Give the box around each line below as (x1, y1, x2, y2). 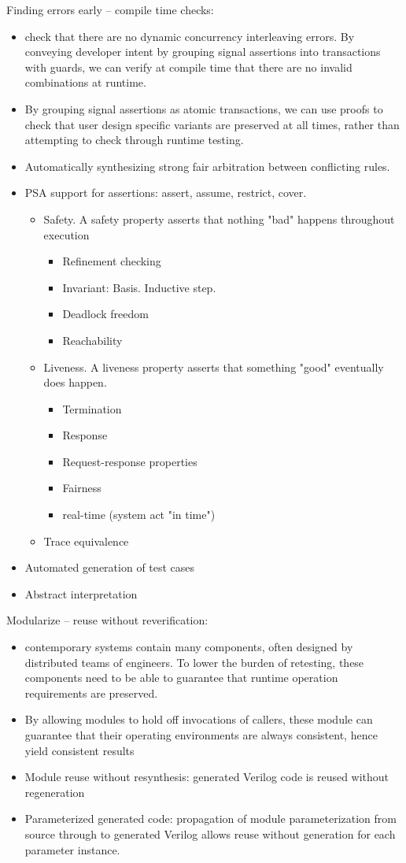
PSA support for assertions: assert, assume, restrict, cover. (24, 184, 307, 201)
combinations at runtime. (24, 74, 146, 91)
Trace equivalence (43, 532, 129, 549)
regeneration (24, 783, 85, 800)
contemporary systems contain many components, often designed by (24, 639, 353, 655)
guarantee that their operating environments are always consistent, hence (24, 727, 378, 743)
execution (43, 226, 90, 243)
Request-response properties (62, 453, 197, 469)
